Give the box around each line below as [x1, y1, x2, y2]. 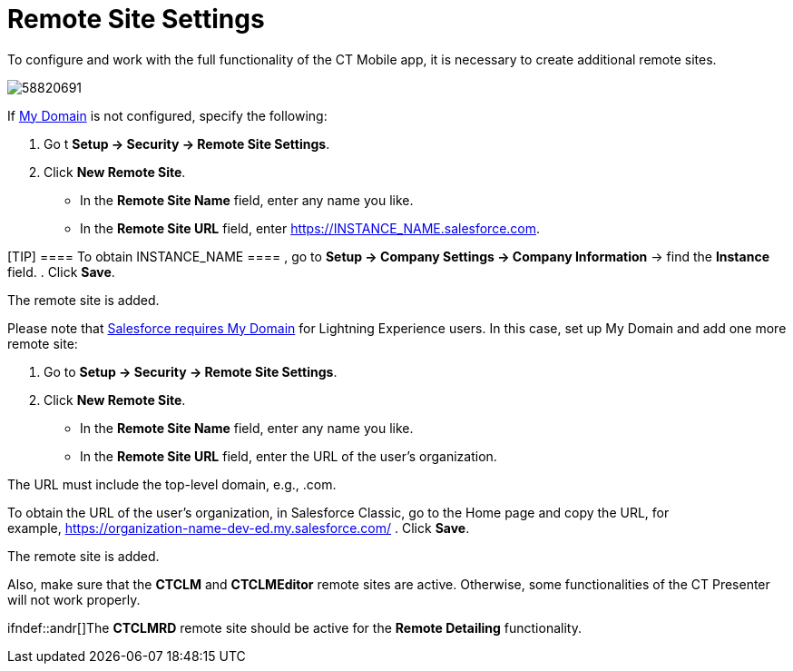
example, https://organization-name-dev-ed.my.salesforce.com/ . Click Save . [7, 519, 470, 536]
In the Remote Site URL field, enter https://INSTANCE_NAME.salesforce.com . [80, 220, 541, 236]
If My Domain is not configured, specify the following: [7, 107, 328, 123]
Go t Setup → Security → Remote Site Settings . [44, 135, 330, 152]
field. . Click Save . [7, 263, 115, 280]
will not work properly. [7, 591, 141, 607]
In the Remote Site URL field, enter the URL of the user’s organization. [80, 448, 497, 464]
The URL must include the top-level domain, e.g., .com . [7, 476, 337, 492]
